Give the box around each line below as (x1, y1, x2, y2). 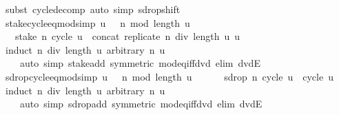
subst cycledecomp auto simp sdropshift (5, 2, 181, 16)
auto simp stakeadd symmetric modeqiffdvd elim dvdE (19, 56, 260, 70)
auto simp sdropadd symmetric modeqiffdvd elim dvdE (19, 96, 263, 111)
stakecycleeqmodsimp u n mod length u (5, 15, 190, 30)
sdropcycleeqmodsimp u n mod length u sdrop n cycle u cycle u (5, 69, 333, 83)
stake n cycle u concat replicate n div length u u (14, 29, 240, 43)
